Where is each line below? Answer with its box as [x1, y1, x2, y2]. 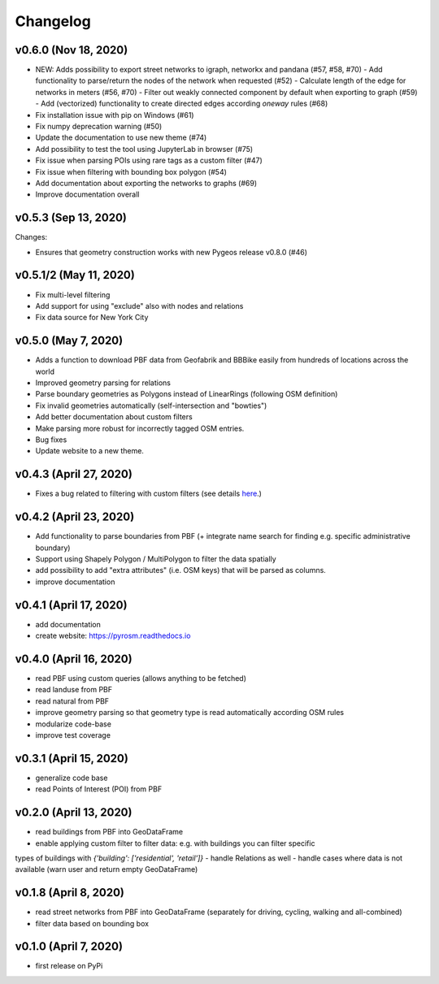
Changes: [15, 232, 48, 242]
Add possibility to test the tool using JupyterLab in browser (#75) [35, 144, 254, 154]
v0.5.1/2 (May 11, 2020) [15, 268, 136, 282]
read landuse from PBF [35, 685, 113, 695]
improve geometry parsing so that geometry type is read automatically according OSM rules [35, 708, 345, 717]
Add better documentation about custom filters [35, 412, 193, 422]
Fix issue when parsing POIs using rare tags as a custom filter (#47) [35, 155, 263, 166]
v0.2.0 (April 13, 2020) [15, 805, 133, 820]
